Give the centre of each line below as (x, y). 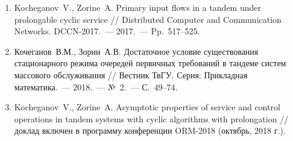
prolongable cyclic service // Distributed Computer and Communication (148, 19)
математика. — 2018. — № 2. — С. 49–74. (96, 86)
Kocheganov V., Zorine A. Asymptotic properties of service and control (147, 107)
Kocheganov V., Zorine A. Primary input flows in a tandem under (137, 7)
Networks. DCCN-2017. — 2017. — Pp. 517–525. (107, 31)
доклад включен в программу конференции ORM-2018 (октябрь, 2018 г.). (150, 130)
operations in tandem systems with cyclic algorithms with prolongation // (151, 118)
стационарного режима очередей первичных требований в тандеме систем (150, 63)
